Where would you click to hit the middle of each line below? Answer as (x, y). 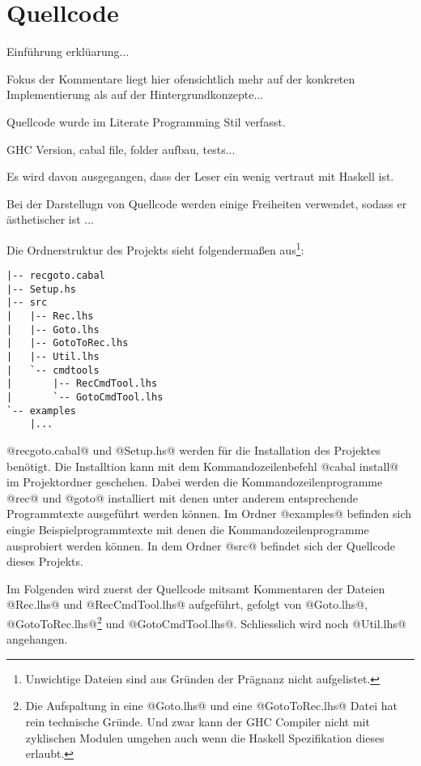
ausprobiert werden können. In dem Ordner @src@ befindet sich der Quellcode (201, 545)
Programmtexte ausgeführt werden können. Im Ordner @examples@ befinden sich (209, 514)
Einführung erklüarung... (68, 51)
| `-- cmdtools (53, 370)
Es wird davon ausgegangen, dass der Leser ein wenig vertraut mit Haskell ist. (200, 176)
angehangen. (37, 639)
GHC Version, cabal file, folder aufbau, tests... (121, 149)
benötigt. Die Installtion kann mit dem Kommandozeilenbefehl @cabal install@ (203, 466)
